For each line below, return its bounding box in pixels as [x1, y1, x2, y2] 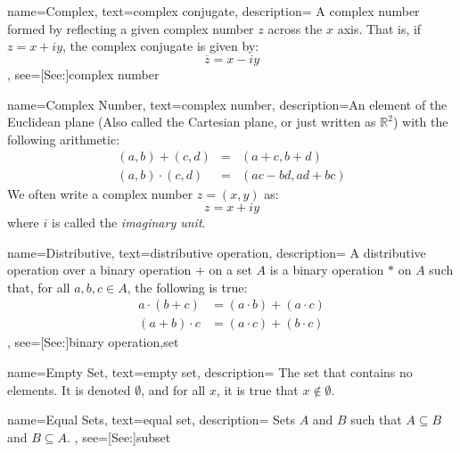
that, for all [7, 277, 70, 296]
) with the [392, 112, 448, 131]
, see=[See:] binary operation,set [7, 333, 179, 351]
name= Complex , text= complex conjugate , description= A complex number [7, 2, 420, 20]
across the [267, 19, 323, 37]
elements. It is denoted [7, 380, 131, 399]
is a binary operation [269, 260, 384, 279]
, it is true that [216, 380, 299, 399]
